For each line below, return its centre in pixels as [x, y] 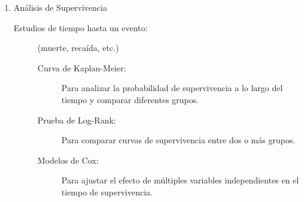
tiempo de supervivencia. [107, 192]
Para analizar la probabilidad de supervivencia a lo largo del [172, 88]
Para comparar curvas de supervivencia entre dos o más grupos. [178, 140]
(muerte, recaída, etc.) [78, 48]
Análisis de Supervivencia [60, 7]
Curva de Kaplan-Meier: [82, 67]
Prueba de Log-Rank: [77, 120]
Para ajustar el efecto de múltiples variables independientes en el [180, 180]
